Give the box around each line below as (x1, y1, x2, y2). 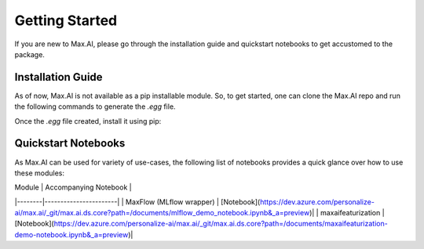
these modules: (14, 168, 64, 178)
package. (14, 49, 45, 59)
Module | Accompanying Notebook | (14, 182, 133, 192)
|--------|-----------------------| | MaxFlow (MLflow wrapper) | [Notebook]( (14, 197, 261, 207)
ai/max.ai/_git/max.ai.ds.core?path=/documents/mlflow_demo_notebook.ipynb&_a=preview (14, 208, 310, 218)
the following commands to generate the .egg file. (14, 102, 176, 111)
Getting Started (14, 12, 118, 29)
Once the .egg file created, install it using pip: (14, 116, 162, 125)
